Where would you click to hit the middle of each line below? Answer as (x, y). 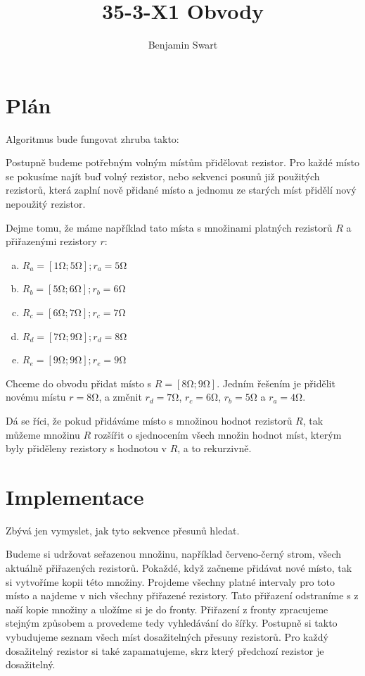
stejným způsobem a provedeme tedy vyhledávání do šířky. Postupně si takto (172, 623)
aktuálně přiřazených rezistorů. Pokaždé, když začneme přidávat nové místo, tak (179, 568)
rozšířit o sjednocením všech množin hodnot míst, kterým (218, 434)
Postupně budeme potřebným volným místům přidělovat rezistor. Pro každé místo (182, 162)
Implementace (75, 496)
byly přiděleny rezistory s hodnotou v (86, 448)
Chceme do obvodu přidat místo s (79, 383)
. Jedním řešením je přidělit (276, 383)
